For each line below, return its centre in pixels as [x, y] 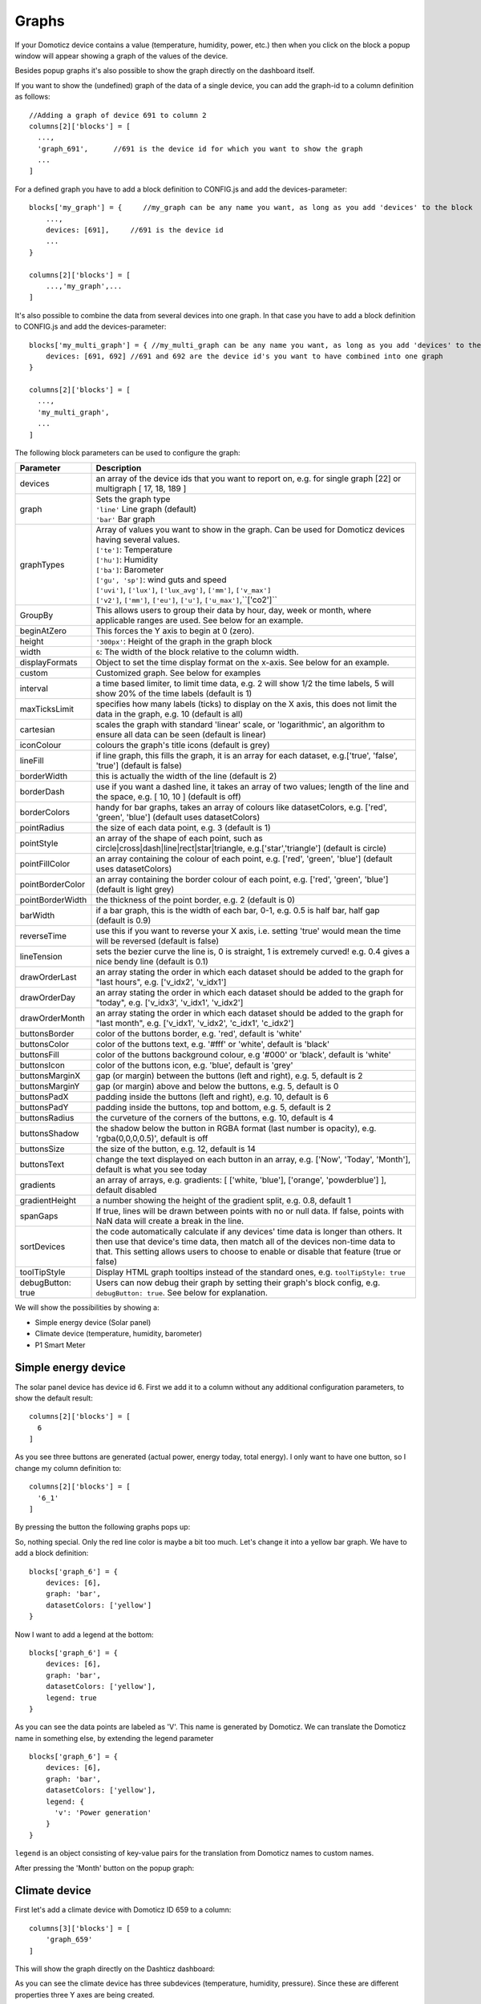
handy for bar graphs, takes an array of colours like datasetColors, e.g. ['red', [242, 807]
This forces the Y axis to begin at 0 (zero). [175, 631]
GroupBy [36, 616]
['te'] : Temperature [134, 550]
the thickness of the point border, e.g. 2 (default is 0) [196, 900]
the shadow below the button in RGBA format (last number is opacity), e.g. [236, 1129]
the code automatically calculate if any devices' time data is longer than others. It [249, 1232]
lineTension [41, 956]
